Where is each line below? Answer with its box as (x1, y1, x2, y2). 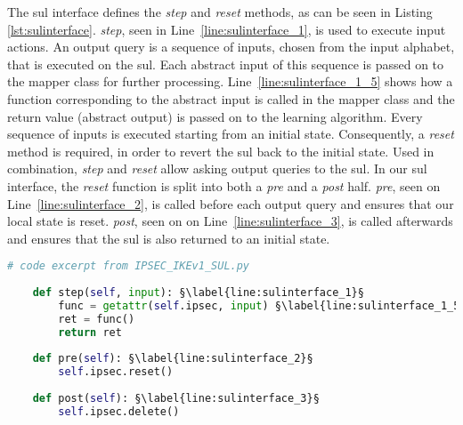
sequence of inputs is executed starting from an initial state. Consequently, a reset (7, 124, 454, 143)
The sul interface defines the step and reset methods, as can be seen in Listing (7, 3, 433, 20)
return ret (58, 325, 122, 339)
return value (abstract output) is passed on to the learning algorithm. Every (7, 107, 423, 125)
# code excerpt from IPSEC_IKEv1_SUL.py (7, 260, 250, 273)
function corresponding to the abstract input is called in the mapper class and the (7, 89, 455, 108)
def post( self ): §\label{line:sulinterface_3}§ (32, 392, 320, 405)
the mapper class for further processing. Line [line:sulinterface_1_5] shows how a (7, 72, 453, 91)
